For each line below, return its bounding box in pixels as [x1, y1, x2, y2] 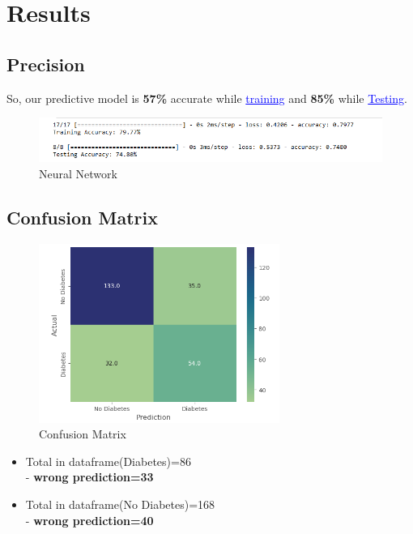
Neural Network [39, 164, 117, 182]
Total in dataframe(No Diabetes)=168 [25, 495, 215, 512]
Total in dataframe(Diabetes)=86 [25, 452, 191, 469]
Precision [6, 51, 85, 76]
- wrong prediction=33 [25, 468, 154, 485]
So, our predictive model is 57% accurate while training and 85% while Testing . [6, 89, 407, 106]
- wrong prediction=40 [25, 511, 154, 528]
